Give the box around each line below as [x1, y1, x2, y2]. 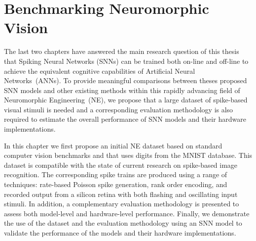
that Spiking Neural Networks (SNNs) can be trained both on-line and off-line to [4, 55, 249, 66]
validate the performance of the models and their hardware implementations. [4, 228, 236, 238]
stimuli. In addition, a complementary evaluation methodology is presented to [4, 198, 239, 209]
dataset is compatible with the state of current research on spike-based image [4, 159, 238, 170]
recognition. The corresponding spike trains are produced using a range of [4, 169, 227, 180]
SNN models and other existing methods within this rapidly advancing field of [4, 85, 240, 95]
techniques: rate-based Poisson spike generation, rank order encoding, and [4, 179, 227, 190]
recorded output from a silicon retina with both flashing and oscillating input [4, 189, 238, 199]
